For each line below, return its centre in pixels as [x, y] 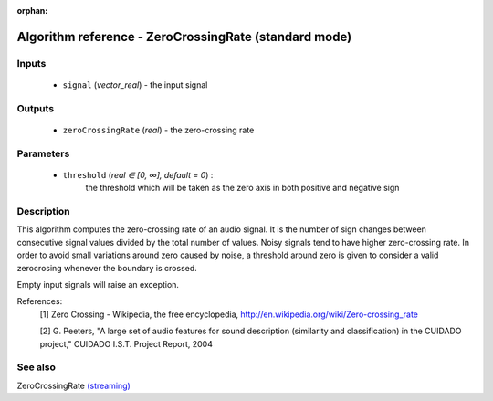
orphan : [32, 11]
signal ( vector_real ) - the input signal [135, 84]
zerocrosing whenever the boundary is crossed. [107, 268]
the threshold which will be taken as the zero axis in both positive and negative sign [242, 188]
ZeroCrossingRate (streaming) [74, 385]
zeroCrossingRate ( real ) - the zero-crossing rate [158, 130]
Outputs [36, 108]
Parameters [43, 153]
